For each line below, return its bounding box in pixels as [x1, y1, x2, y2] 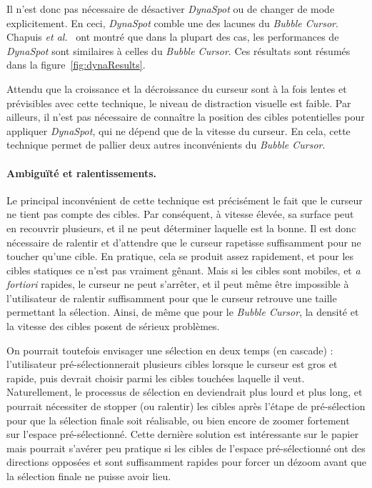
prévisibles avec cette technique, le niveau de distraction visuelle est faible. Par [6, 95, 351, 110]
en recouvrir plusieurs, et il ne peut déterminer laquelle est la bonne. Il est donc [6, 220, 356, 235]
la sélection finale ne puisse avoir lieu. [6, 469, 171, 484]
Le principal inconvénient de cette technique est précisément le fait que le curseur [6, 192, 363, 207]
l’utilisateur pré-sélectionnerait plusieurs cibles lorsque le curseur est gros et [6, 357, 338, 372]
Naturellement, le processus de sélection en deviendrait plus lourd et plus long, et [6, 384, 363, 399]
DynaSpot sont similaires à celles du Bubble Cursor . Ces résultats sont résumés [6, 43, 351, 58]
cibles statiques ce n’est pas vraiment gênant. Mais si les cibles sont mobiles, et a [6, 262, 361, 277]
